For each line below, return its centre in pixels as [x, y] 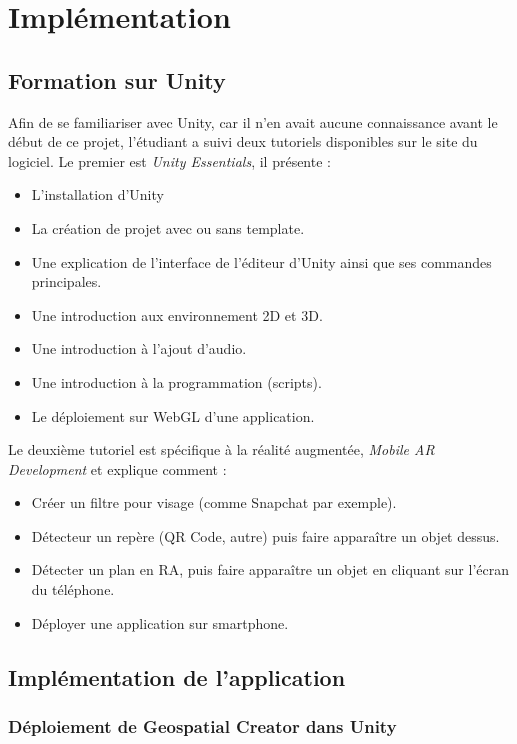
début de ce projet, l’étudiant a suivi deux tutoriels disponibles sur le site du [243, 141]
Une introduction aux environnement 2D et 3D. [177, 314]
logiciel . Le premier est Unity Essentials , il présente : [169, 160]
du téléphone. [73, 589]
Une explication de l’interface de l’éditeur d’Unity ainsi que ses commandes [261, 261]
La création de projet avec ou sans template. [168, 227]
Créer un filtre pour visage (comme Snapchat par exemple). [214, 502]
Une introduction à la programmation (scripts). [176, 381]
